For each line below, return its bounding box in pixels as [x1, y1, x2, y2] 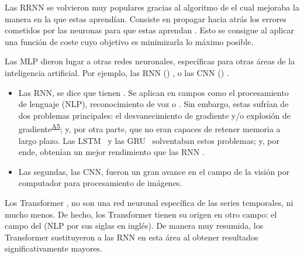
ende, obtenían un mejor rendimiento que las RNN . [18, 146, 205, 158]
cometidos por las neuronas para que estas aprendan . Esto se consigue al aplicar [5, 24, 294, 36]
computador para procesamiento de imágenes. [18, 177, 182, 189]
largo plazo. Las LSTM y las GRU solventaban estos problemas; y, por [18, 134, 279, 146]
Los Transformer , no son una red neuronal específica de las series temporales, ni [5, 196, 293, 208]
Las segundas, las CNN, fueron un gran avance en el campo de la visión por [18, 165, 290, 177]
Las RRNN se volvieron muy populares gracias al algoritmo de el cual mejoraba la [5, 1, 299, 13]
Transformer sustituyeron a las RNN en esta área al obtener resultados [5, 231, 258, 243]
